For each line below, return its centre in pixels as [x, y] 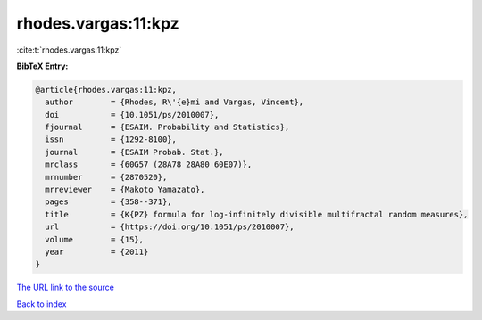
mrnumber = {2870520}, [106, 177]
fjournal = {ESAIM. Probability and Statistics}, [167, 127]
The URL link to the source [66, 287]
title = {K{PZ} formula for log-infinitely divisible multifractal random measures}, [257, 214]
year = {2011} [97, 252]
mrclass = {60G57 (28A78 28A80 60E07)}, [149, 164]
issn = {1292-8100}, [111, 139]
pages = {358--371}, [109, 202]
